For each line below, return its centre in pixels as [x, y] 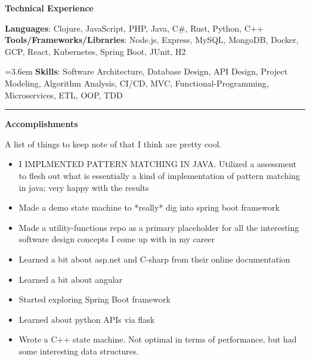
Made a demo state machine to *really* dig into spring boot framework [149, 207]
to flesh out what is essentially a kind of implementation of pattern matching [159, 175]
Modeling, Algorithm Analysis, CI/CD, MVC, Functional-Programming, [137, 83]
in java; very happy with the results [84, 187]
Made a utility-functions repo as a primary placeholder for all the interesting [159, 227]
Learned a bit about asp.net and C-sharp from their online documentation [154, 259]
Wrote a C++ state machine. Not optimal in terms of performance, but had [158, 339]
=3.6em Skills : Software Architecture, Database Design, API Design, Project [146, 71]
